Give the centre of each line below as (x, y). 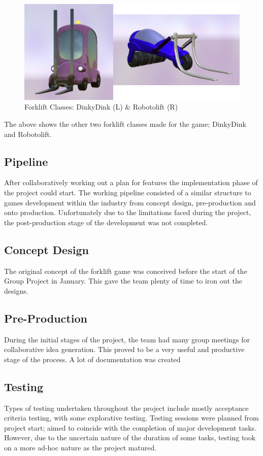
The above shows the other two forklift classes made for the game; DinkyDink (125, 124)
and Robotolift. (28, 134)
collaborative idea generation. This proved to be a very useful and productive (124, 349)
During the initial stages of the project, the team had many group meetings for (127, 339)
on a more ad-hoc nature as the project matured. (80, 447)
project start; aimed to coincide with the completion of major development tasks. (130, 427)
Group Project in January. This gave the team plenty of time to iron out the (123, 281)
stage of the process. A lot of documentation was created (92, 359)
